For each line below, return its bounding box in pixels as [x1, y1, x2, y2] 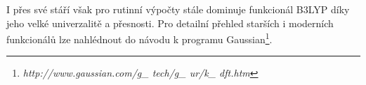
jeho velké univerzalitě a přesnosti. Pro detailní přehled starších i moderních [6, 15, 334, 30]
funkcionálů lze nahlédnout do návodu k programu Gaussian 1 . [6, 30, 273, 46]
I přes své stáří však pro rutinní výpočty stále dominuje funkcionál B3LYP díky [6, 2, 350, 16]
